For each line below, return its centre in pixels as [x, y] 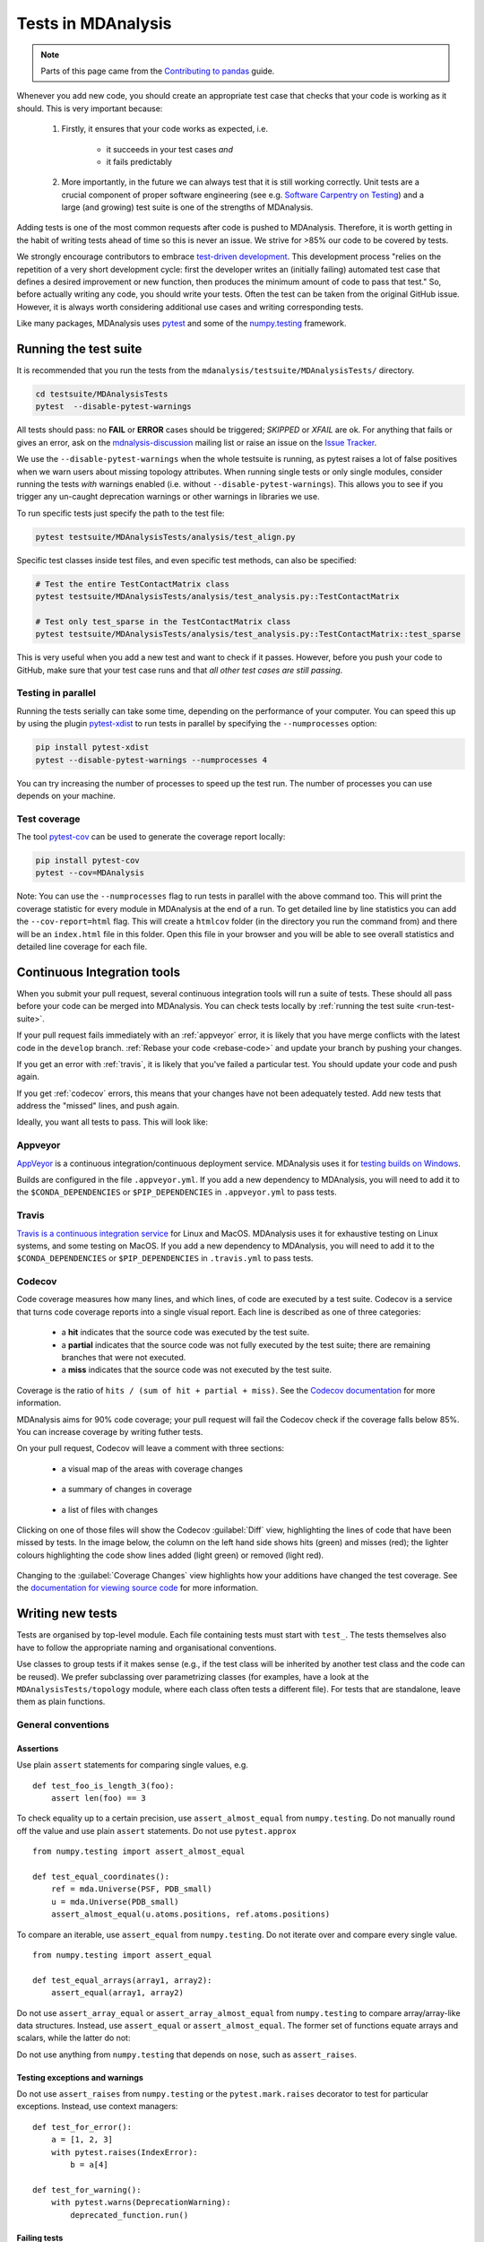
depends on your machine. [66, 795]
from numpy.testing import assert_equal [122, 1955]
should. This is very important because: [90, 109]
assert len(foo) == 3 [99, 1799]
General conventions [63, 1725]
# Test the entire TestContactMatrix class [133, 584]
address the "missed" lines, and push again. [98, 1106]
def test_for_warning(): [87, 2190]
